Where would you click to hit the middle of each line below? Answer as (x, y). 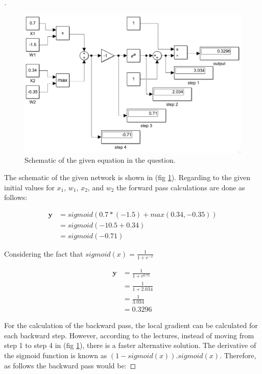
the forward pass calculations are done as (181, 187)
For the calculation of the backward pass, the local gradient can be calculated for (131, 325)
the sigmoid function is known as (56, 355)
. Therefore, (238, 355)
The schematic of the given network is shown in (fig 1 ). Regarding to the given (127, 177)
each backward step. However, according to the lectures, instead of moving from (129, 335)
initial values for (29, 187)
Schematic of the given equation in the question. (100, 160)
